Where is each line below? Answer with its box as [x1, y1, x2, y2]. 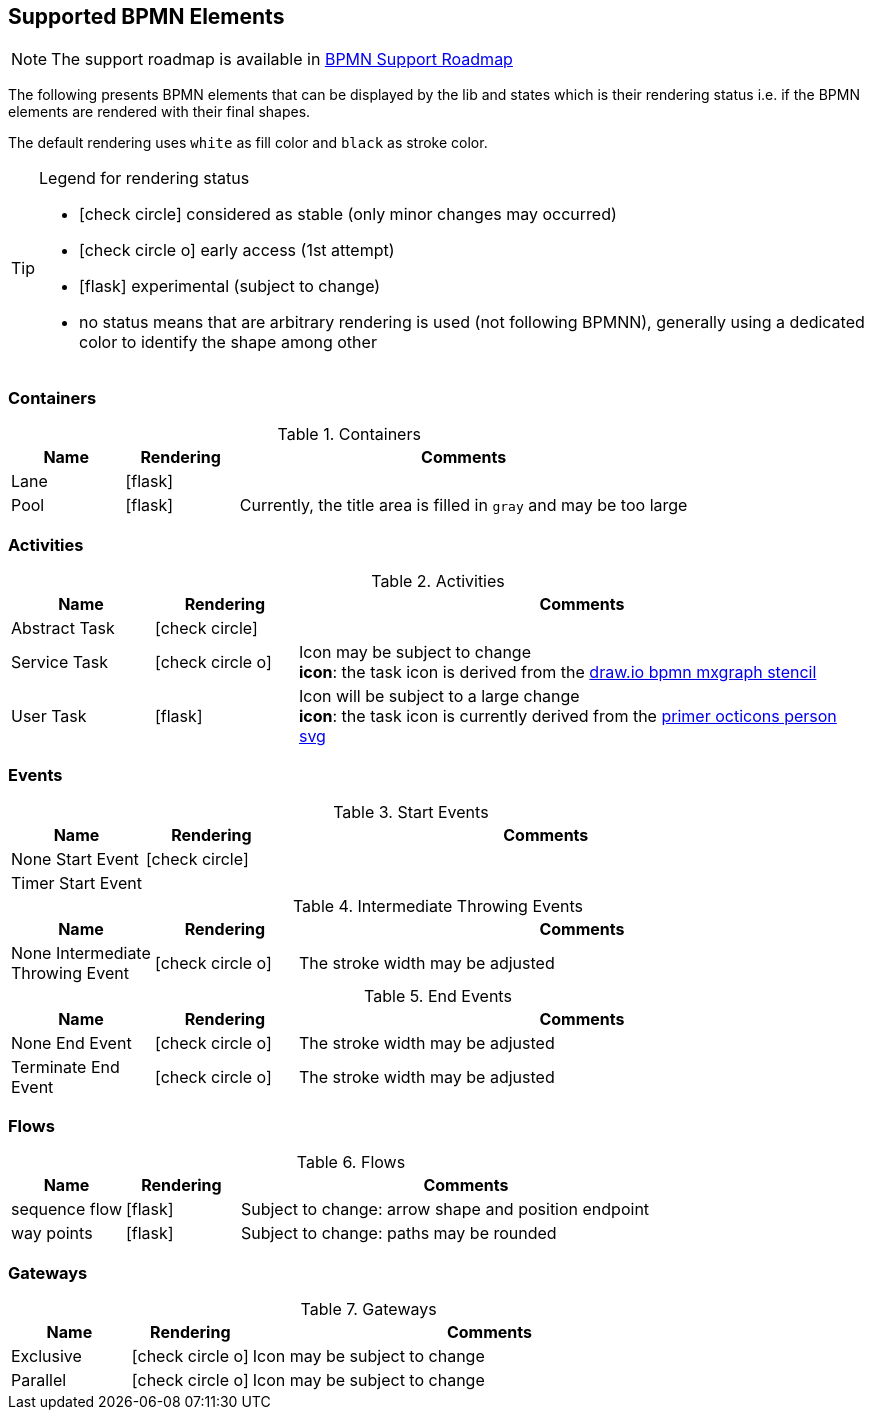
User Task [11, 705, 87, 726]
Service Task [11, 651, 109, 672]
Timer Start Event [11, 872, 142, 893]
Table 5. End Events [364, 985, 512, 1006]
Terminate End [11, 1056, 120, 1077]
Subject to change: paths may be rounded [240, 1223, 557, 1244]
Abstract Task [11, 617, 115, 638]
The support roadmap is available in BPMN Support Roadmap [51, 49, 513, 70]
